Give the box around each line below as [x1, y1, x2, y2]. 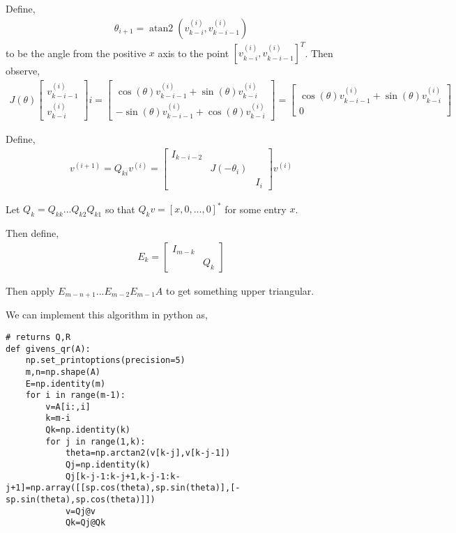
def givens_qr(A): [6, 343, 91, 354]
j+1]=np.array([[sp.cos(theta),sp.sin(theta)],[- [6, 483, 241, 493]
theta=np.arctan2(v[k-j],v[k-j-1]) [65, 448, 231, 458]
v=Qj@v [65, 506, 96, 516]
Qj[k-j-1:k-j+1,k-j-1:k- [65, 471, 181, 481]
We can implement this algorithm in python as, [6, 307, 208, 322]
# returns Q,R [6, 332, 71, 342]
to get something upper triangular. [166, 283, 314, 298]
